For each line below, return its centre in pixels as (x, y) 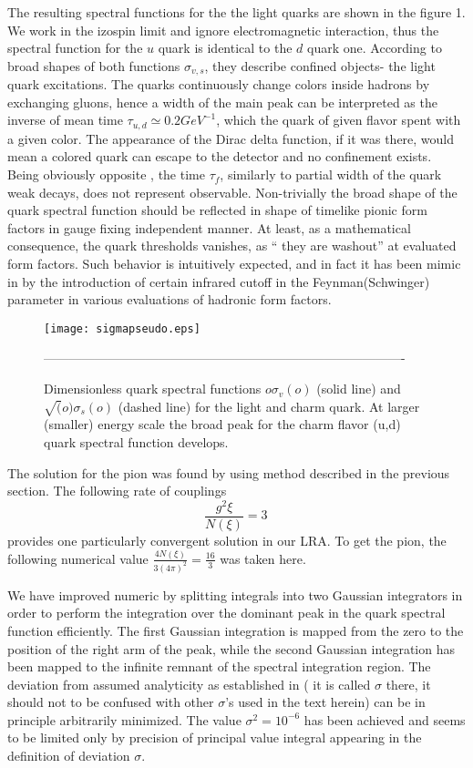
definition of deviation (69, 756)
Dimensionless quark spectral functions (153, 389)
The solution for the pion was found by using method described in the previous (229, 472)
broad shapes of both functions (94, 65)
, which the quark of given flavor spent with (339, 120)
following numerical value (78, 558)
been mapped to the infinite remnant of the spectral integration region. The (219, 666)
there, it (408, 684)
